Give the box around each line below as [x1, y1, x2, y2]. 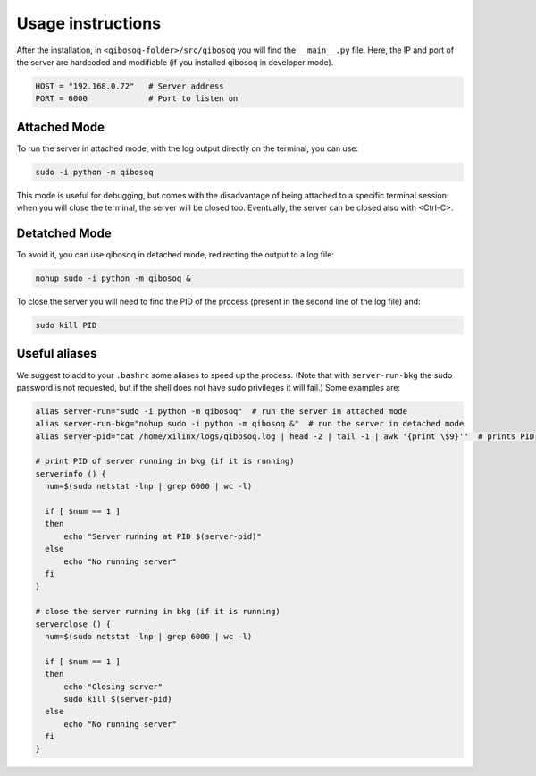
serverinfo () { [35, 468, 107, 478]
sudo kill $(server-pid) [63, 694, 173, 704]
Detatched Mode [16, 225, 112, 240]
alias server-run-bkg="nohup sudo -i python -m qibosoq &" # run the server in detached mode [35, 418, 465, 429]
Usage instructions [16, 13, 161, 33]
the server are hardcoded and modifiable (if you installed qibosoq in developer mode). [16, 56, 334, 67]
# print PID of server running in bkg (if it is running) [35, 456, 295, 467]
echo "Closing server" [63, 681, 163, 692]
